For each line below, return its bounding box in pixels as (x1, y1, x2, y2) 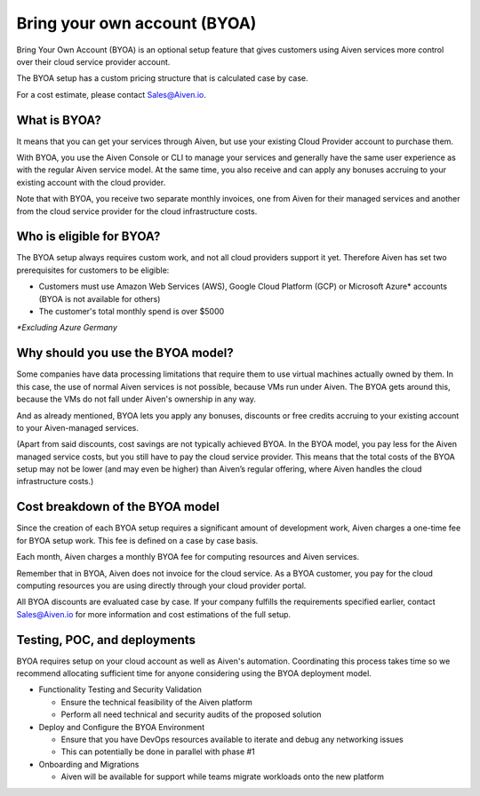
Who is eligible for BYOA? (16, 229, 161, 244)
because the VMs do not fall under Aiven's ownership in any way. (16, 394, 257, 404)
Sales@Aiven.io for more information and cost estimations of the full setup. (16, 609, 292, 619)
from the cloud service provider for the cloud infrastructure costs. (16, 205, 258, 217)
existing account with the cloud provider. (16, 177, 166, 187)
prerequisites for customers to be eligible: (16, 265, 170, 275)
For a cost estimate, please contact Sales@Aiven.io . (16, 89, 206, 99)
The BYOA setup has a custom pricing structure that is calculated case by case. (16, 73, 308, 84)
